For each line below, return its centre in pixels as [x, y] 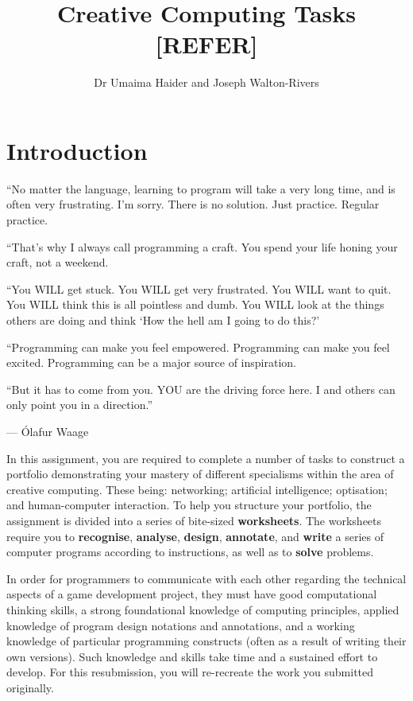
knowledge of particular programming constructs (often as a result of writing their [206, 641]
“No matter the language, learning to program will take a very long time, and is [201, 188]
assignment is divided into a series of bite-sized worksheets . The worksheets [194, 520]
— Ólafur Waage [48, 431]
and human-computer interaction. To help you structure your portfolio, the [189, 505]
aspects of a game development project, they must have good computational [192, 594]
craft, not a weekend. [58, 262]
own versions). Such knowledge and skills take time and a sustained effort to [192, 656]
